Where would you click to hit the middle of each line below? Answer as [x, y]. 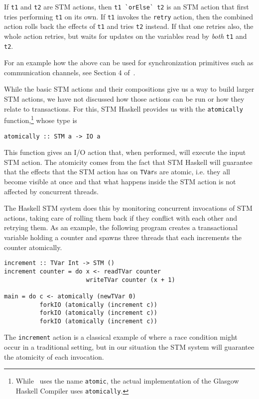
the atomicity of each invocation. [54, 356]
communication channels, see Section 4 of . [70, 72]
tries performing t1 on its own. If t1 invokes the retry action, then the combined [129, 16]
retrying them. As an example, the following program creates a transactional [121, 227]
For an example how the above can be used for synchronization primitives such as [129, 63]
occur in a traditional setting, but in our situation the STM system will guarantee [129, 347]
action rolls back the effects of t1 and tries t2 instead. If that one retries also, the [129, 26]
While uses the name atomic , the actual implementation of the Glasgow [127, 381]
